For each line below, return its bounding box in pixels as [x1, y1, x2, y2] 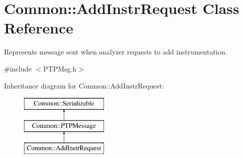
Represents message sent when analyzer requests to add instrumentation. [4, 46, 227, 57]
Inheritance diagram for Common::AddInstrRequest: [4, 80, 164, 90]
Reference [4, 17, 73, 38]
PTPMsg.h [43, 63, 76, 73]
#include [4, 63, 32, 73]
